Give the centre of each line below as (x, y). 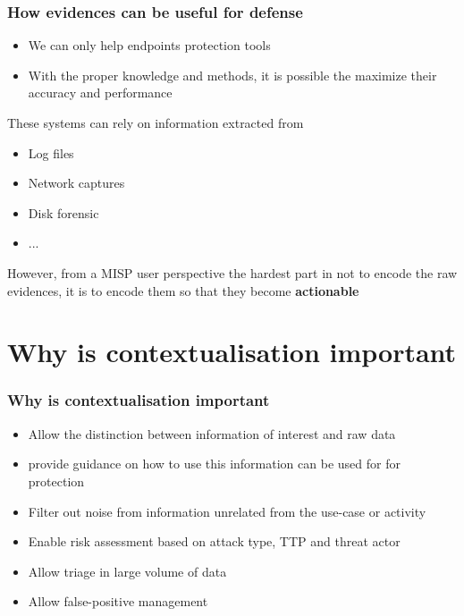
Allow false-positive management (118, 601)
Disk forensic (63, 212)
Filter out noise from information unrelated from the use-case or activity (227, 511)
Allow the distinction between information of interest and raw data (212, 433)
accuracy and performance (100, 93)
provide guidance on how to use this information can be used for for (214, 464)
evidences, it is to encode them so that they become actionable (183, 290)
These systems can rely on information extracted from (156, 122)
